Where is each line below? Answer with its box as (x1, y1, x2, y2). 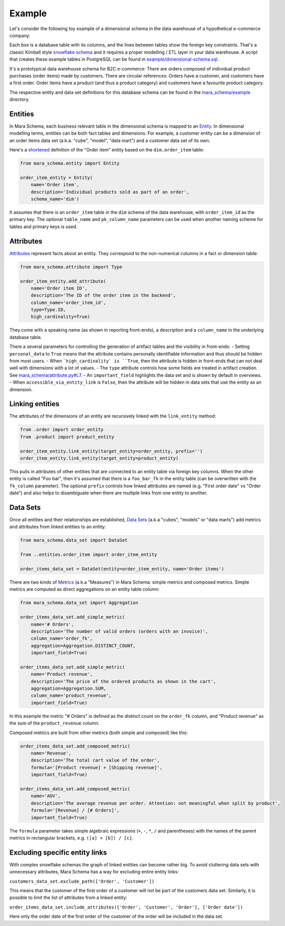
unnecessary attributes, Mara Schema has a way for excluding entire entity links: (9, 869, 179, 875)
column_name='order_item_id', (31, 299, 106, 306)
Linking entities (9, 399, 60, 408)
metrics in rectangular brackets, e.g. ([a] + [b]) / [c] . (9, 835, 134, 841)
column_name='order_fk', (31, 636, 93, 641)
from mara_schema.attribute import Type (20, 264, 122, 270)
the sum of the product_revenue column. (9, 720, 100, 727)
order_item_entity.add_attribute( (20, 278, 106, 284)
